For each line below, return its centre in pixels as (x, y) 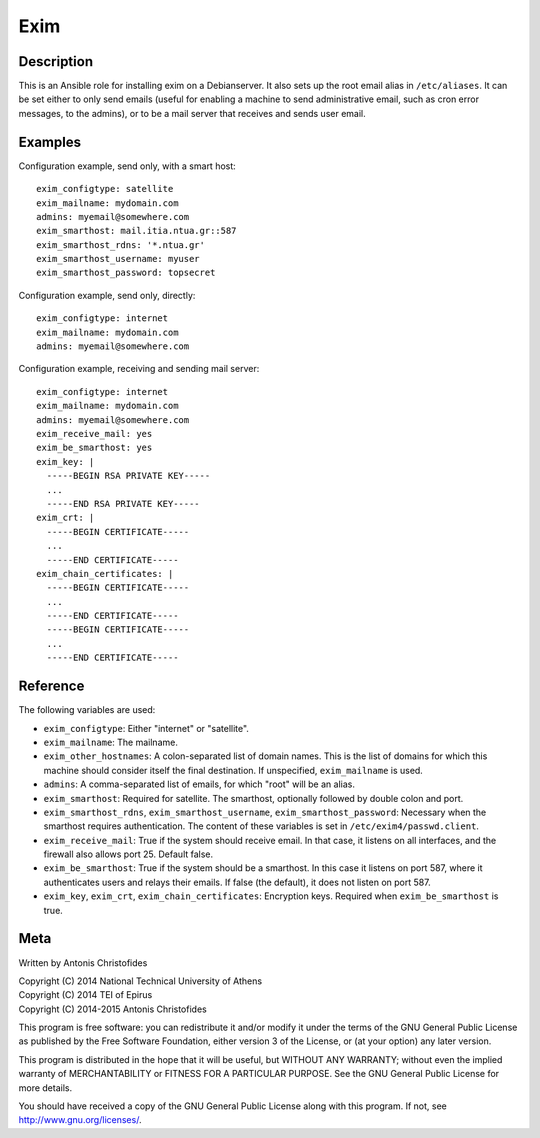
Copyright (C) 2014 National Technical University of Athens (140, 981)
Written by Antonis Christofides (83, 962)
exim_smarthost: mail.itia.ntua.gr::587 (136, 231)
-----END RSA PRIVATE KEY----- (123, 503)
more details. (45, 1087)
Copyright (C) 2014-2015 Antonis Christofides (112, 1009)
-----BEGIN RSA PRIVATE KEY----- (128, 476)
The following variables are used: (87, 710)
